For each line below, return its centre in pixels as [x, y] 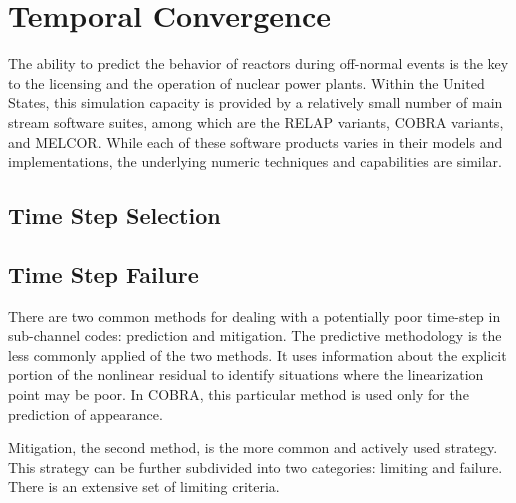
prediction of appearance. [85, 413]
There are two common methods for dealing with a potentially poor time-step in [254, 315]
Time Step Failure [103, 273]
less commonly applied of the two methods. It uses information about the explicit [257, 354]
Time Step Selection [114, 215]
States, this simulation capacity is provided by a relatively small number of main [255, 102]
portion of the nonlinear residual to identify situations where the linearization [246, 374]
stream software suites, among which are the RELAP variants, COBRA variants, [256, 121]
